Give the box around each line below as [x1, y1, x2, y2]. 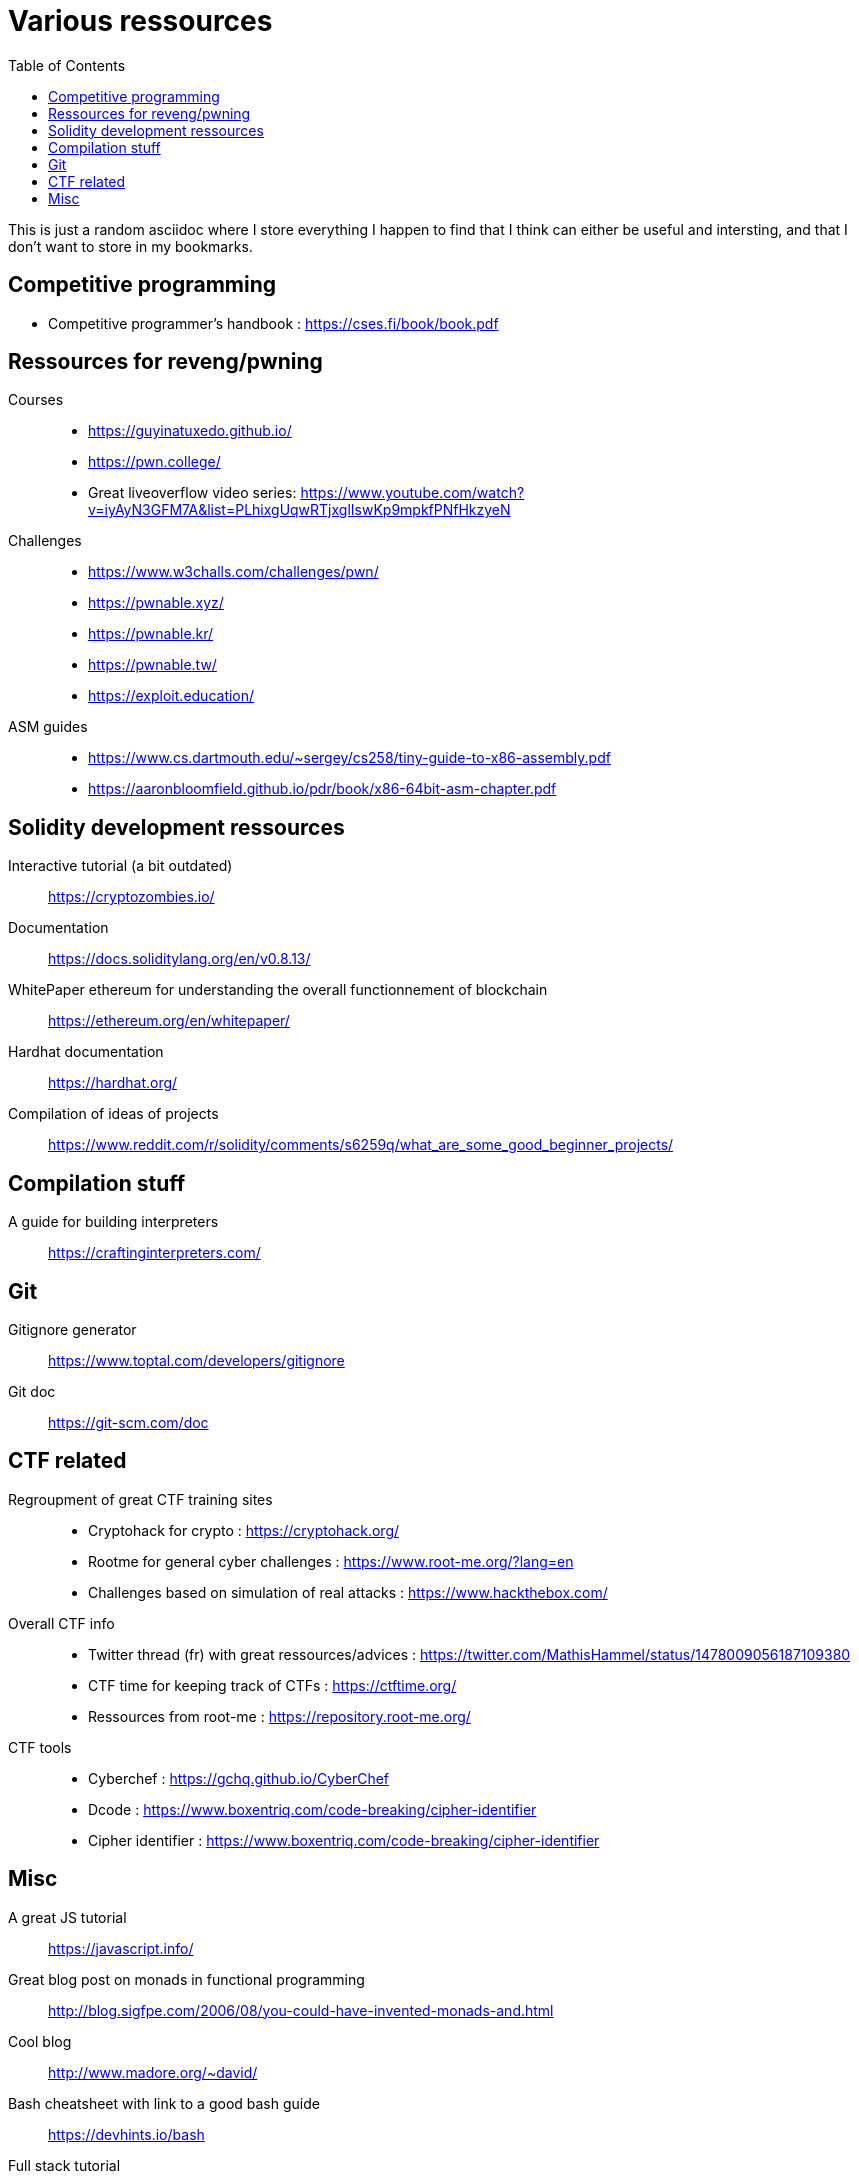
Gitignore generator [8, 1320, 137, 1338]
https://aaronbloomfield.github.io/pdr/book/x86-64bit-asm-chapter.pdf [88, 780, 557, 798]
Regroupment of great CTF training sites [8, 1490, 273, 1508]
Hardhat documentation [8, 1043, 164, 1061]
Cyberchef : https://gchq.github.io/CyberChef [88, 1769, 390, 1787]
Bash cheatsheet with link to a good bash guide [8, 2094, 320, 2112]
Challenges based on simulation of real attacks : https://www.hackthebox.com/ [88, 1583, 608, 1601]
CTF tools [8, 1738, 72, 1756]
